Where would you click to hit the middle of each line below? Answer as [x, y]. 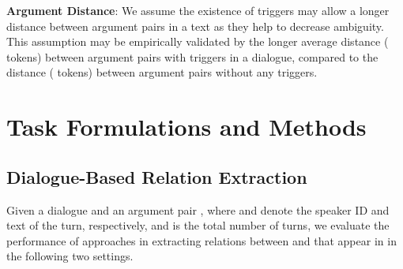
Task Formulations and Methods [186, 127]
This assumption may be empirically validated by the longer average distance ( [198, 41]
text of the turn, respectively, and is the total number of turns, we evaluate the [198, 225]
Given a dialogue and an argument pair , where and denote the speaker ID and [198, 209]
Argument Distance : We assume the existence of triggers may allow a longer [198, 10]
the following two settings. [70, 256]
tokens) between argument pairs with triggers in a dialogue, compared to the [192, 56]
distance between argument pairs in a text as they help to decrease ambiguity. [195, 26]
